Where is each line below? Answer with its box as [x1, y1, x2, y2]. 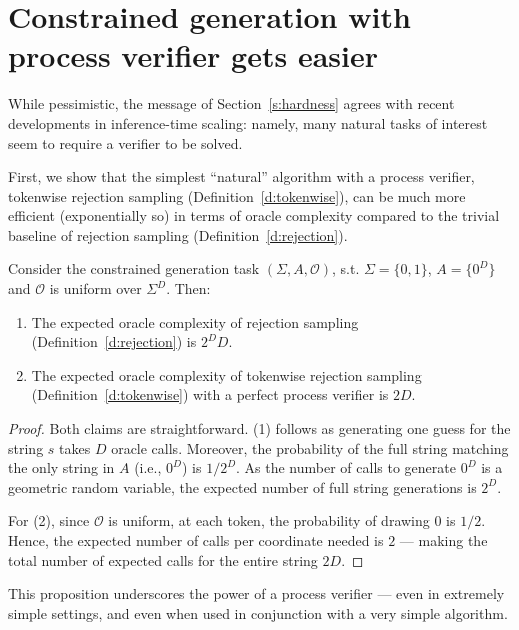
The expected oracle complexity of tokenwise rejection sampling [31, 364, 422, 385]
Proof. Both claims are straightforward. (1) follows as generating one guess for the [8, 418, 511, 439]
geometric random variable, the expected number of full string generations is [8, 476, 477, 497]
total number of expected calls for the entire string [8, 549, 318, 570]
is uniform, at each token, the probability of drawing [108, 510, 430, 531]
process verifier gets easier [8, 35, 378, 76]
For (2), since [8, 510, 90, 531]
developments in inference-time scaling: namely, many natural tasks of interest [8, 112, 488, 133]
